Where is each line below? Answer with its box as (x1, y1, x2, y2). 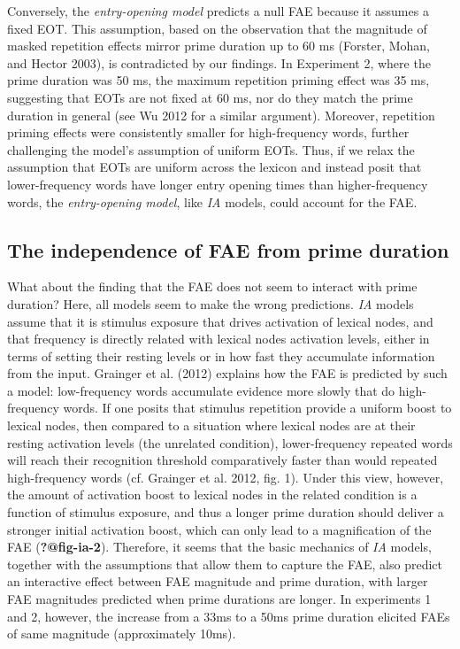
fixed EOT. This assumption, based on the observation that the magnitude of (7, 19, 427, 37)
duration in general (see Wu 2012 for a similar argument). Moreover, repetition (7, 105, 435, 124)
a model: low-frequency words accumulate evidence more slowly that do (7, 381, 395, 399)
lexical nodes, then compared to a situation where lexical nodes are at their (7, 416, 416, 435)
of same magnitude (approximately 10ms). (7, 624, 236, 643)
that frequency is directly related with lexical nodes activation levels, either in (7, 329, 430, 348)
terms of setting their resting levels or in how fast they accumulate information (7, 346, 435, 365)
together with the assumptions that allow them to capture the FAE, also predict (7, 554, 442, 573)
